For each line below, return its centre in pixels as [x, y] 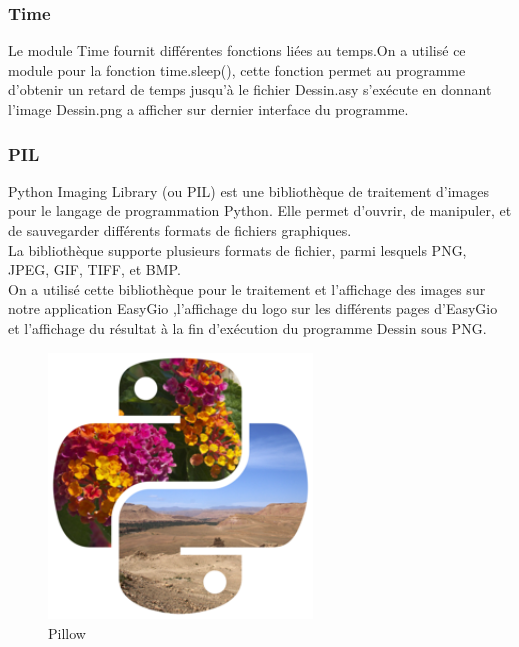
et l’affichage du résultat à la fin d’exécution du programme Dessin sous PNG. [247, 327]
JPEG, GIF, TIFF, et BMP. [94, 269]
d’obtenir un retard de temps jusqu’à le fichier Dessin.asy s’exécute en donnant [250, 89]
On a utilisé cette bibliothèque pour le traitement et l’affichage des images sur [247, 288]
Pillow [67, 632]
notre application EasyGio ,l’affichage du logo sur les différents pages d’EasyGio [253, 308]
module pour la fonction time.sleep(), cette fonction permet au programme [237, 69]
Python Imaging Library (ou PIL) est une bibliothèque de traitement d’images [248, 190]
